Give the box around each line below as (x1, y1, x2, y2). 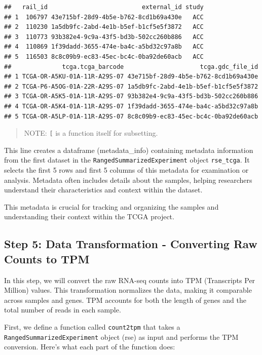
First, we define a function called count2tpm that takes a (4, 321, 180, 332)
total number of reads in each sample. (4, 304, 121, 315)
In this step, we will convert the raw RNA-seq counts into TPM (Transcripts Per (4, 274, 255, 285)
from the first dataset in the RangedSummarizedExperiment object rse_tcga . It (4, 154, 250, 165)
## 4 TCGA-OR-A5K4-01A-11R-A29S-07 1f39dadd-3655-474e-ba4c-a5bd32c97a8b (4, 102, 258, 110)
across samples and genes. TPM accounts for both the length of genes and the (4, 294, 246, 305)
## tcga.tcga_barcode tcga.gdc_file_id (4, 63, 258, 70)
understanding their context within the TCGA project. (4, 211, 174, 222)
